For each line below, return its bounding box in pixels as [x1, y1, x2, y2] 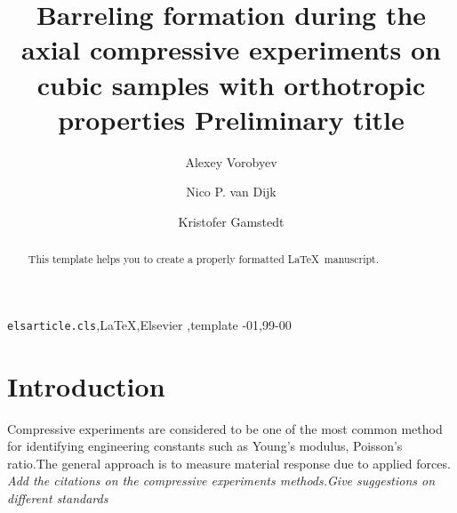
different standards [7, 489, 108, 508]
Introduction [7, 367, 165, 404]
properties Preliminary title [58, 100, 405, 137]
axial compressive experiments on [21, 31, 441, 68]
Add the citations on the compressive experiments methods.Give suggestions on [7, 471, 436, 490]
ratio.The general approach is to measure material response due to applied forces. [7, 453, 451, 472]
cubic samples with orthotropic [36, 66, 426, 102]
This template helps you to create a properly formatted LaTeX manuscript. [28, 252, 380, 267]
